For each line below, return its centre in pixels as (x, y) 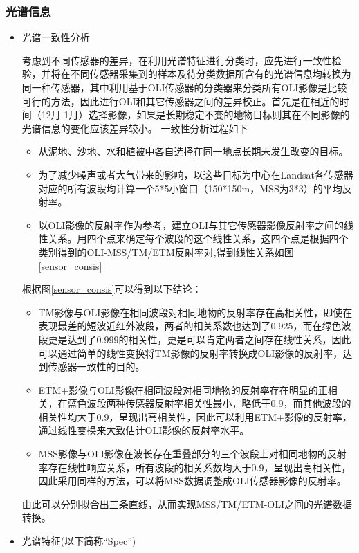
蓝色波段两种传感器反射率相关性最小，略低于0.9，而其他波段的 (209, 403)
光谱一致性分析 (56, 37)
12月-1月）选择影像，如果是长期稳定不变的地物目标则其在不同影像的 (195, 115)
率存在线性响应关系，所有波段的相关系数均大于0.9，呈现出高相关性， (195, 467)
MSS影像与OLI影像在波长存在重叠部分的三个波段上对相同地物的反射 (192, 454)
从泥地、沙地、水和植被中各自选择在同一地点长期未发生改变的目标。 (193, 151)
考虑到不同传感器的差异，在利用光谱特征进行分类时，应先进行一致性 (177, 60)
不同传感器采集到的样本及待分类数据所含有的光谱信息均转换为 (211, 74)
